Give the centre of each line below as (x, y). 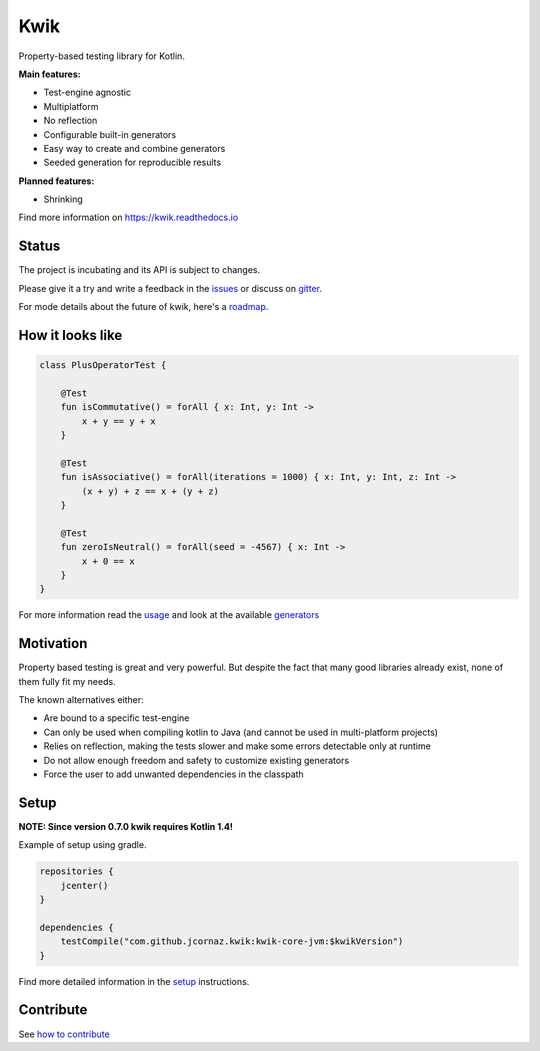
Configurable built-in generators (110, 134)
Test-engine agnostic (87, 92)
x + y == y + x (119, 421)
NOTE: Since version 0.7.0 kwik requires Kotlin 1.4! (126, 826)
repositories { (76, 871)
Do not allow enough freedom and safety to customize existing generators (196, 760)
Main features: (49, 74)
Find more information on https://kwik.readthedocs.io (128, 217)
